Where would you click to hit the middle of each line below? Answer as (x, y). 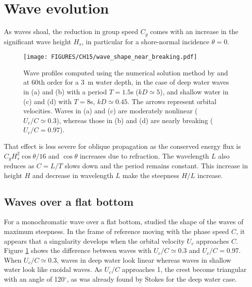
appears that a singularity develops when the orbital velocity (94, 241)
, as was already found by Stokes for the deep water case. (152, 278)
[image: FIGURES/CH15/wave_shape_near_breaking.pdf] (110, 57)
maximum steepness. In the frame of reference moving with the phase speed (117, 231)
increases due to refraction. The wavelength (144, 155)
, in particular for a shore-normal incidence (146, 41)
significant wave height (38, 41)
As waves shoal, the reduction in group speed (71, 31)
